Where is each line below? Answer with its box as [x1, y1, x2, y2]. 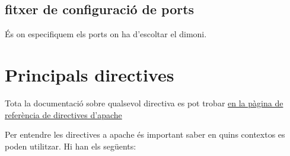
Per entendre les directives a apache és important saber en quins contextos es [5, 128, 285, 141]
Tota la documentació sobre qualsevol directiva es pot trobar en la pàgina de [5, 96, 283, 109]
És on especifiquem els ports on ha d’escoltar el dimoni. [5, 28, 207, 40]
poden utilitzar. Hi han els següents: [5, 139, 136, 152]
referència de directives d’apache [5, 108, 122, 121]
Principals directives [5, 62, 174, 86]
